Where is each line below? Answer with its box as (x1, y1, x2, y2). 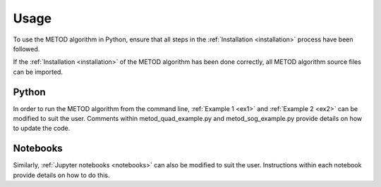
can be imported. (13, 67, 64, 76)
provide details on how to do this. (13, 171, 110, 179)
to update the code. (13, 124, 71, 133)
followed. (13, 44, 40, 53)
